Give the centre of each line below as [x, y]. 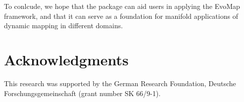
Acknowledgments [66, 59]
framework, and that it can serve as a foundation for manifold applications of [121, 16]
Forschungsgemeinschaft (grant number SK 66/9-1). [82, 93]
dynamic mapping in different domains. [64, 25]
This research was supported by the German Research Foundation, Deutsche [120, 83]
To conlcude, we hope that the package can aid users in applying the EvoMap [122, 6]
